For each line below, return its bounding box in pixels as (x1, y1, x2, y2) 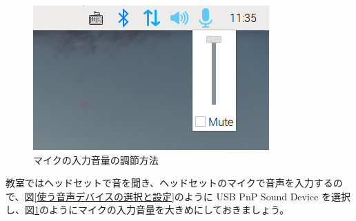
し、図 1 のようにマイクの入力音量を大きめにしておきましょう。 (6, 202, 290, 217)
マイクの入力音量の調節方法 (33, 152, 159, 167)
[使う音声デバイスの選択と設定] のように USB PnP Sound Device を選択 (34, 189, 350, 203)
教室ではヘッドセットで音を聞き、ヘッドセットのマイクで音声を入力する (6, 176, 333, 190)
